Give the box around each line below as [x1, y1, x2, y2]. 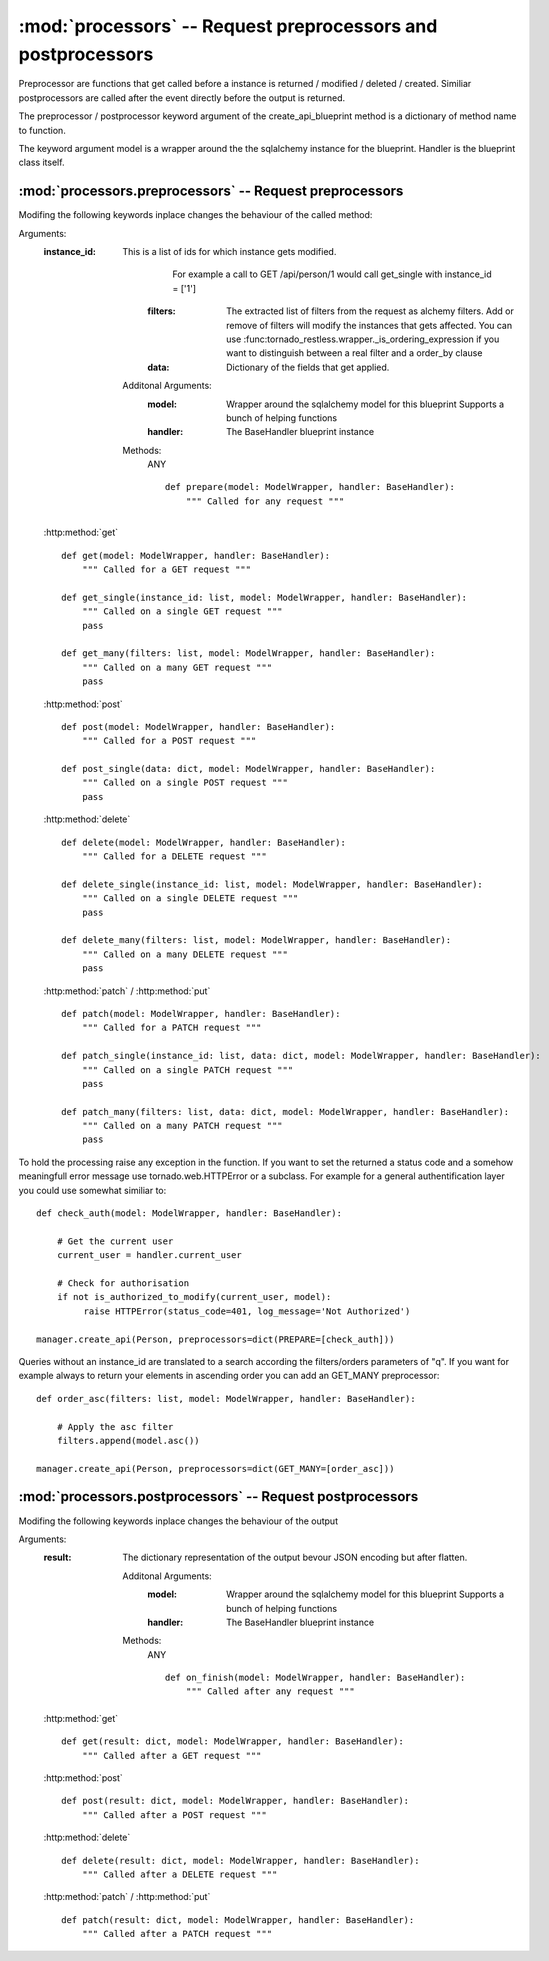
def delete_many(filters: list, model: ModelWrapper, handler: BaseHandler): [61, 935, 452, 946]
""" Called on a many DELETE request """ [81, 948, 289, 960]
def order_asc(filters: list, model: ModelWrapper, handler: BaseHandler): [36, 1393, 416, 1404]
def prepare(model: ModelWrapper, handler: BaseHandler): [165, 481, 455, 493]
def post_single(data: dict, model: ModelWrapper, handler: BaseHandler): [61, 763, 436, 775]
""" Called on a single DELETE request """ [81, 893, 299, 904]
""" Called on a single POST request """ [81, 777, 289, 789]
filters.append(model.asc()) [56, 1435, 200, 1446]
